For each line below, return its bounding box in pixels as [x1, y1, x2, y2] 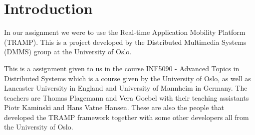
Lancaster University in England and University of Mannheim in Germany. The [4, 83, 248, 93]
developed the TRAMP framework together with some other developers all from [4, 112, 249, 122]
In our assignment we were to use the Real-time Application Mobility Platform [4, 27, 246, 37]
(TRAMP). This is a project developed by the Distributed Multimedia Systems [4, 36, 247, 47]
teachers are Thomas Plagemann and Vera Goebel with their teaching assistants [4, 92, 249, 103]
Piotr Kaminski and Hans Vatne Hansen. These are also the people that [4, 102, 224, 113]
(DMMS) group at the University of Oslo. [4, 46, 132, 57]
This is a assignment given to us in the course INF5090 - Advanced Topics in [4, 63, 240, 73]
